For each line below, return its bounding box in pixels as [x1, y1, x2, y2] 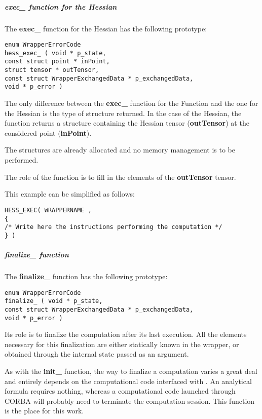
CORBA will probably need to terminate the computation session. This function [5, 395, 255, 406]
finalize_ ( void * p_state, [5, 297, 103, 305]
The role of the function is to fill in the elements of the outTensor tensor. [5, 171, 236, 182]
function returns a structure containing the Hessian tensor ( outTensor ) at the [5, 118, 249, 128]
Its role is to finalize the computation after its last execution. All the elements [5, 329, 247, 339]
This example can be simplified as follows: [5, 188, 135, 199]
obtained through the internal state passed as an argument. [5, 349, 189, 359]
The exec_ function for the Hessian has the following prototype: [5, 23, 207, 33]
